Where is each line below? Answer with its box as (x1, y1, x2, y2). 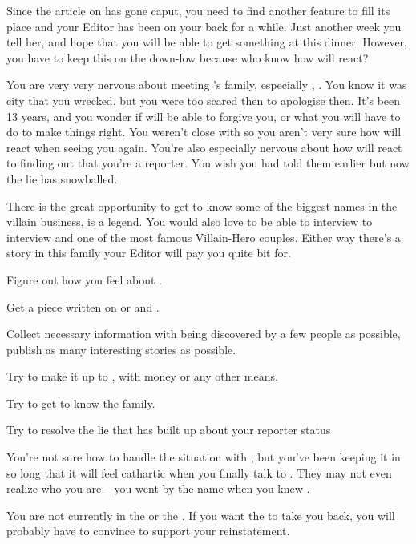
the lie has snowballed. (6, 170, 118, 187)
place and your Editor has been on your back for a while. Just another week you (6, 18, 402, 34)
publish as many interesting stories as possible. (6, 341, 236, 357)
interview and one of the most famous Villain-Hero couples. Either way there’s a (6, 228, 401, 245)
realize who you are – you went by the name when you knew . (6, 480, 310, 497)
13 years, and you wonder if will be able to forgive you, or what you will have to (6, 107, 401, 124)
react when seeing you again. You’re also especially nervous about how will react (6, 139, 402, 155)
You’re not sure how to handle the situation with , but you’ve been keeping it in (6, 449, 401, 465)
